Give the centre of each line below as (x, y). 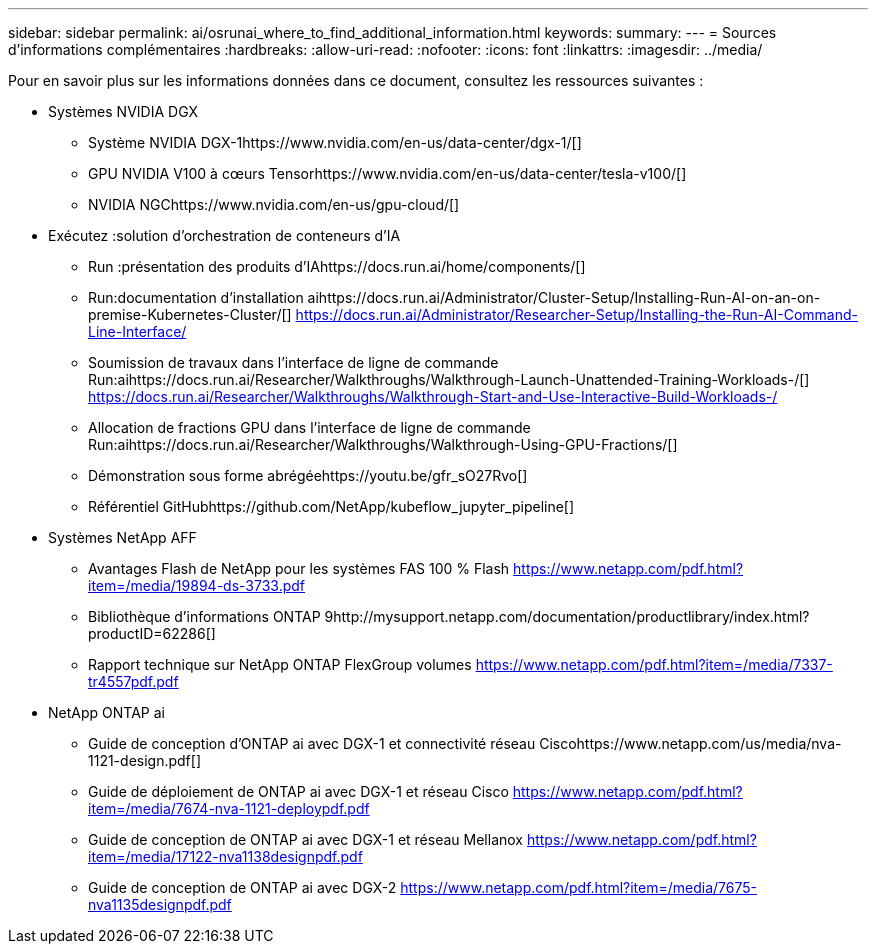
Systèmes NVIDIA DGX (123, 111)
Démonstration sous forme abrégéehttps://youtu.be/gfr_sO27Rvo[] (308, 475)
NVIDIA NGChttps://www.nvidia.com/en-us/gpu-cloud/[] (274, 204)
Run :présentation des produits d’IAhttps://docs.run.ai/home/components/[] (337, 266)
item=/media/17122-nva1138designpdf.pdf (225, 856)
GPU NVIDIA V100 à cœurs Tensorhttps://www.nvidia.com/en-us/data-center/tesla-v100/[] (387, 173)
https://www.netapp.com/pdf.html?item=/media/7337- (654, 664)
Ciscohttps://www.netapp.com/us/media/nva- (690, 743)
